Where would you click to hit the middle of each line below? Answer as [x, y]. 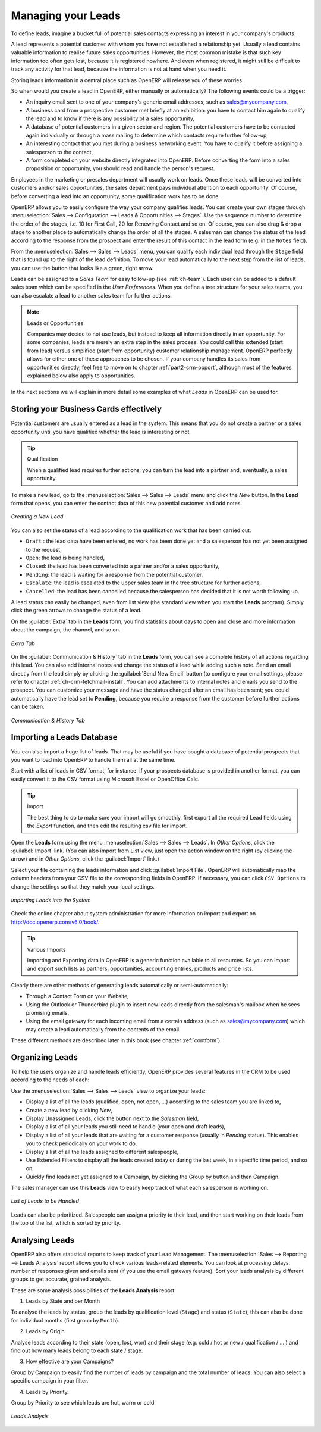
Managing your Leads [66, 15]
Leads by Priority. [48, 1392]
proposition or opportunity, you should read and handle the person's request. [120, 168]
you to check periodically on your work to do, [81, 1143]
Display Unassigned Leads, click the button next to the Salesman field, [112, 1118]
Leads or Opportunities [55, 323]
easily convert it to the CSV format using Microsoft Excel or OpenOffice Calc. [105, 779]
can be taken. [28, 707]
